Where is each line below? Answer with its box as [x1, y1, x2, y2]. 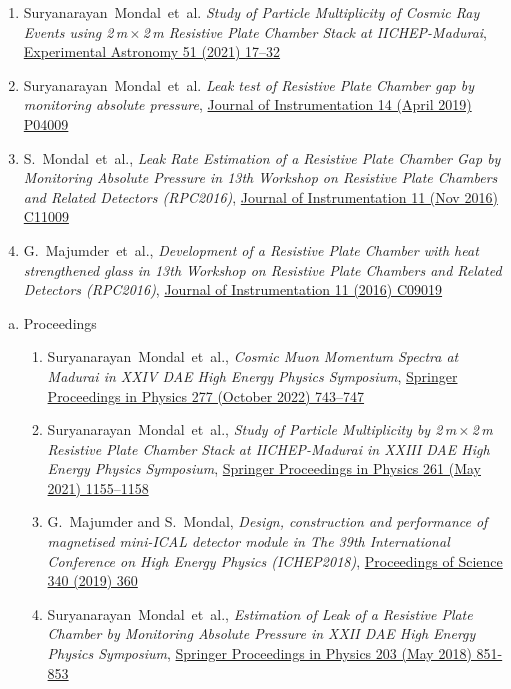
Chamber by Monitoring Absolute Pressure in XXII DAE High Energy [47, 623, 476, 644]
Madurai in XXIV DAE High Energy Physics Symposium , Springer [47, 365, 458, 386]
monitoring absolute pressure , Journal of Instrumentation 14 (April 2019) [23, 94, 472, 115]
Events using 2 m [23, 21, 128, 42]
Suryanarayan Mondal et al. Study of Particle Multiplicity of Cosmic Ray [23, 2, 480, 22]
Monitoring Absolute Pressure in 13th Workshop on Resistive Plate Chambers [23, 167, 498, 188]
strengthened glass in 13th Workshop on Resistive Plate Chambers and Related [23, 259, 502, 280]
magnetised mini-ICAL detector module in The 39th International [47, 531, 450, 552]
